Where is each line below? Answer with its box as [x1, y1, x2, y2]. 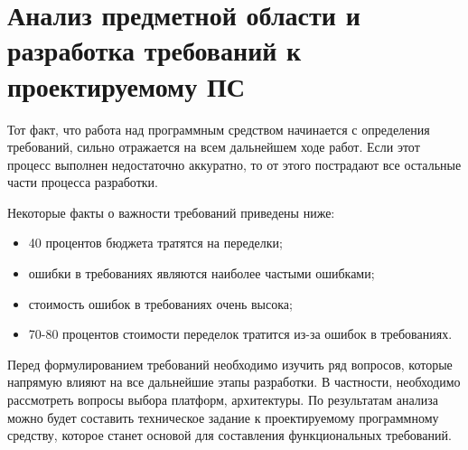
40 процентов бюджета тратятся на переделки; [28, 233, 283, 252]
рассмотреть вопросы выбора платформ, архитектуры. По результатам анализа [7, 390, 438, 409]
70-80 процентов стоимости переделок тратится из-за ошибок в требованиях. [28, 324, 453, 343]
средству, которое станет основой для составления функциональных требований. [7, 426, 452, 445]
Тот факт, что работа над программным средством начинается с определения [7, 119, 430, 138]
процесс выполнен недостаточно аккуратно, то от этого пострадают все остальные [7, 155, 462, 173]
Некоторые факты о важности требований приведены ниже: [7, 202, 335, 221]
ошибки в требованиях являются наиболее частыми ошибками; [28, 264, 375, 283]
